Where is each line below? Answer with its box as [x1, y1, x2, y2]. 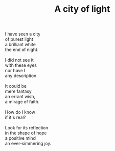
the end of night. [5, 47, 39, 52]
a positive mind [5, 135, 36, 141]
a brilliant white [5, 42, 36, 48]
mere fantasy [5, 88, 32, 94]
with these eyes [5, 62, 37, 68]
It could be [5, 83, 27, 89]
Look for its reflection [5, 125, 48, 131]
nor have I [5, 68, 25, 74]
